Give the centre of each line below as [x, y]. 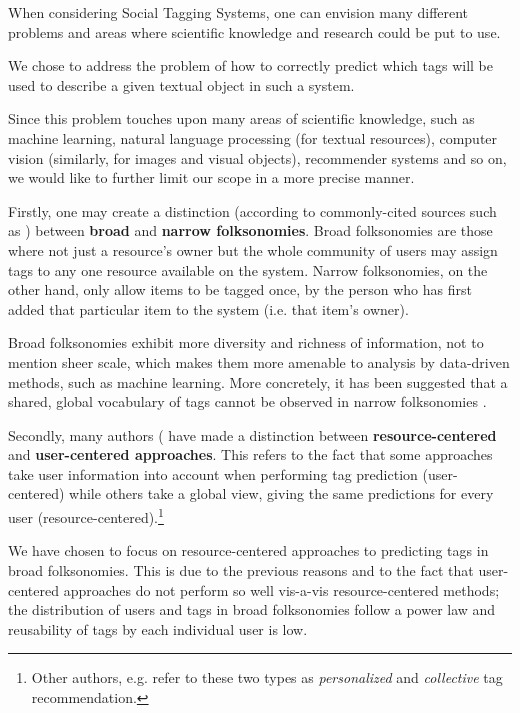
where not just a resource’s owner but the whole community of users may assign [253, 249]
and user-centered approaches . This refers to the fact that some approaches [250, 454]
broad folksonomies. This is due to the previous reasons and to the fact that [241, 569]
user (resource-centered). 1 [86, 515]
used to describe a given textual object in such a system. [181, 84]
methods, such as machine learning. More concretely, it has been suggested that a [258, 381]
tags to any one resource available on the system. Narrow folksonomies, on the [248, 269]
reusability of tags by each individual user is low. [158, 628]
